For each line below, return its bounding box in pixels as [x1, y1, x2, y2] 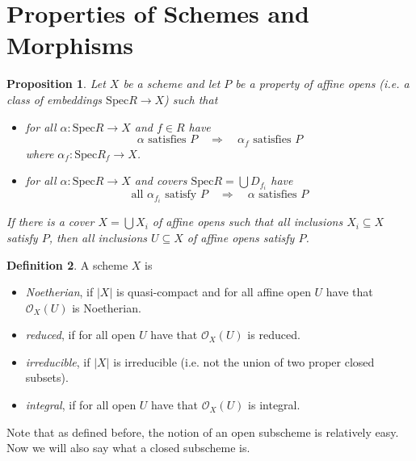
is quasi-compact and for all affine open [116, 283, 311, 300]
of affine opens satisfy [187, 228, 295, 245]
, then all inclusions [48, 228, 147, 245]
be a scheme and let [123, 75, 221, 92]
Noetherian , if [25, 283, 94, 300]
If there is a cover [6, 213, 95, 230]
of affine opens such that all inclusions [152, 213, 343, 230]
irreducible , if [25, 353, 90, 370]
